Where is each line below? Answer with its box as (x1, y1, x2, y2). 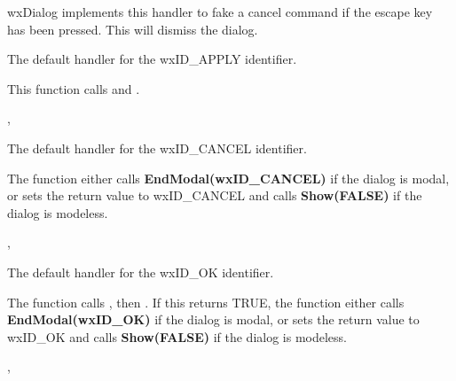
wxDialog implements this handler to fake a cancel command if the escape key (7, 3, 433, 20)
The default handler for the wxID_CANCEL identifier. (7, 138, 307, 157)
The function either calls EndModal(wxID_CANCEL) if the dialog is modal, (7, 168, 450, 187)
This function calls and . (7, 79, 140, 97)
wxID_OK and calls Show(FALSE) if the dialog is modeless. (7, 327, 347, 346)
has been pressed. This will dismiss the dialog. (7, 19, 258, 38)
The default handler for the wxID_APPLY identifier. (7, 50, 297, 68)
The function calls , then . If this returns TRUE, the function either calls (7, 292, 405, 311)
